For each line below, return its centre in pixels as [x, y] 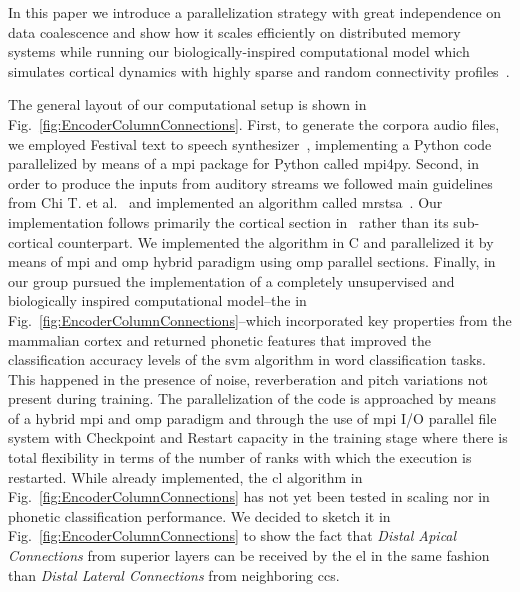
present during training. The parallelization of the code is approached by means [252, 398]
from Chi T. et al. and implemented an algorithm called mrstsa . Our [225, 202]
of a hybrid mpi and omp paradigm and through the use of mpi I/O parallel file [252, 417]
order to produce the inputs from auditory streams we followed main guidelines [250, 182]
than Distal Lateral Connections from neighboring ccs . [174, 574]
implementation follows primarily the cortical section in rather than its [228, 221]
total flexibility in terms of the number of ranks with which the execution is [240, 457]
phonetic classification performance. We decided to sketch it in [199, 515]
